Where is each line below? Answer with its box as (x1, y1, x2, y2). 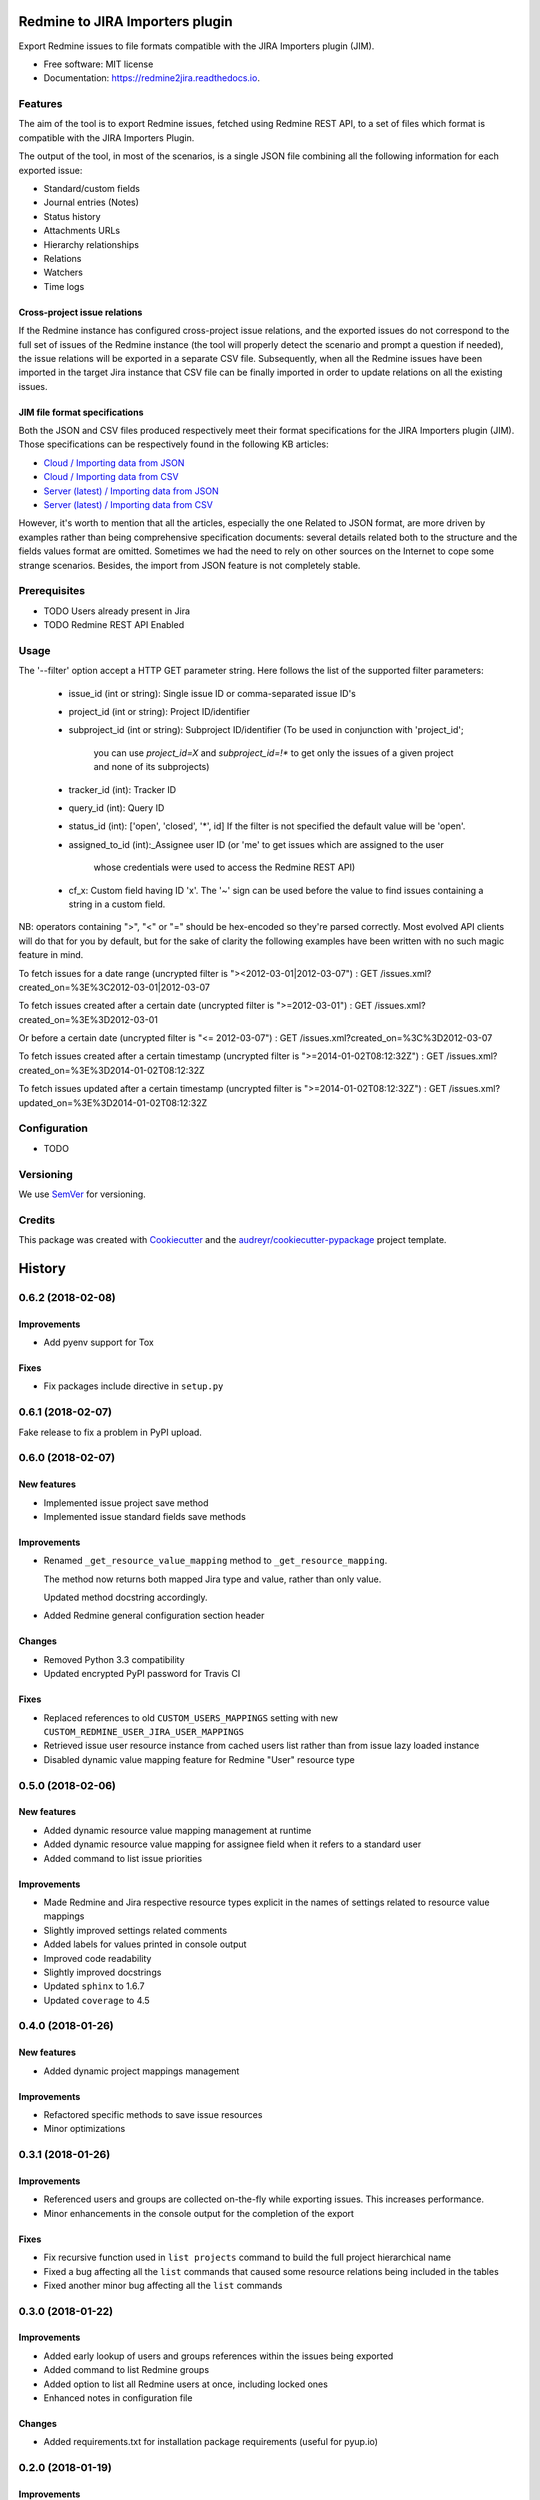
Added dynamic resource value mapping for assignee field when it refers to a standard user (43, 1838, 422, 1850)
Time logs (43, 280, 85, 292)
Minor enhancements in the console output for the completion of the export (43, 2207, 355, 2219)
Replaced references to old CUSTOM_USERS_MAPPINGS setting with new (43, 1711, 339, 1724)
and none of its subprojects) (93, 761, 210, 773)
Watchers (43, 266, 84, 279)
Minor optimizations (43, 2123, 126, 2135)
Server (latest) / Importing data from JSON (43, 485, 219, 497)
